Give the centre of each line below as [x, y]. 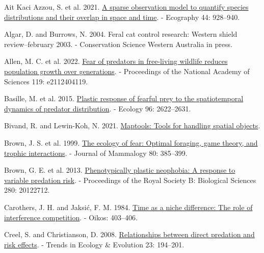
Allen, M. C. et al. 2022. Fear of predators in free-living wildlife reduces [116, 61]
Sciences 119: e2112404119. [46, 81]
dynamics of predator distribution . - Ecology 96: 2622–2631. [98, 108]
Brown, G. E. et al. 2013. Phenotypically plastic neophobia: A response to [120, 170]
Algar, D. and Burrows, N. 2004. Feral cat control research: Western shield [121, 34]
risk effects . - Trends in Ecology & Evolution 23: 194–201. [94, 244]
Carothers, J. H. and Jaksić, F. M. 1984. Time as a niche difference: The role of [128, 207]
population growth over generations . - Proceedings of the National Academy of [127, 71]
